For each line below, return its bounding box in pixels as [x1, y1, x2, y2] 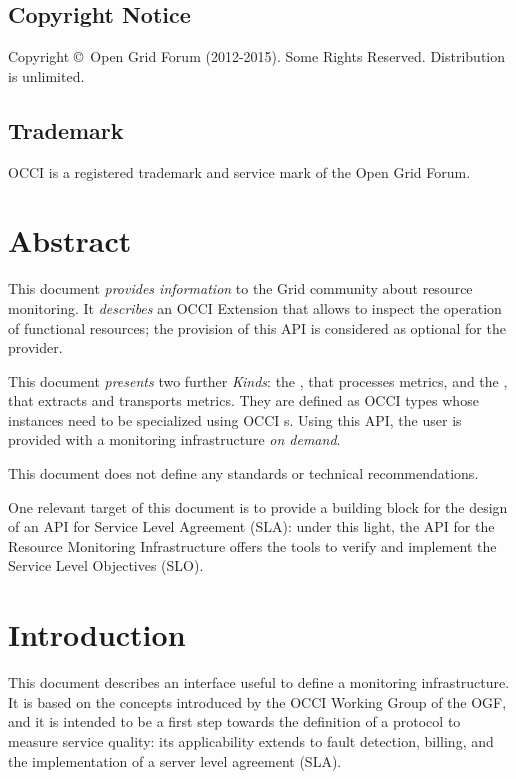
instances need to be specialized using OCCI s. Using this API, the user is [8, 409, 462, 430]
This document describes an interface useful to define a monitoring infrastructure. [8, 672, 510, 693]
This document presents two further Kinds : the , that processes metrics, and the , [8, 370, 508, 391]
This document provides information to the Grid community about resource [8, 278, 473, 299]
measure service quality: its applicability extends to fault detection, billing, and [8, 730, 494, 751]
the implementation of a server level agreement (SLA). [8, 750, 342, 771]
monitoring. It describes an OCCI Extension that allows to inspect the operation [8, 297, 502, 318]
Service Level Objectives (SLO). [8, 555, 204, 576]
